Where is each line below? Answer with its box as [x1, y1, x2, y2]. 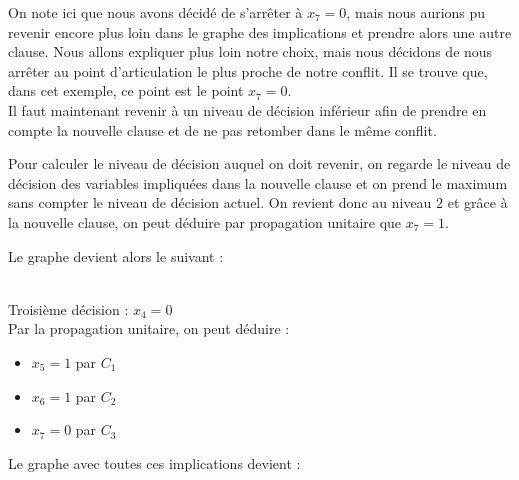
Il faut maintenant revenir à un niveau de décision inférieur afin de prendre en [8, 99, 487, 120]
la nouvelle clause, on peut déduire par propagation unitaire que [8, 211, 402, 232]
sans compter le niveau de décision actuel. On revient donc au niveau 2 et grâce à [8, 192, 508, 213]
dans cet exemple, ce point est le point [8, 80, 244, 101]
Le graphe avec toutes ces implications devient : [8, 452, 301, 473]
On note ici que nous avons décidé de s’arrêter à [8, 2, 303, 22]
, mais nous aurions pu [346, 2, 486, 22]
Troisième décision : [8, 298, 129, 319]
